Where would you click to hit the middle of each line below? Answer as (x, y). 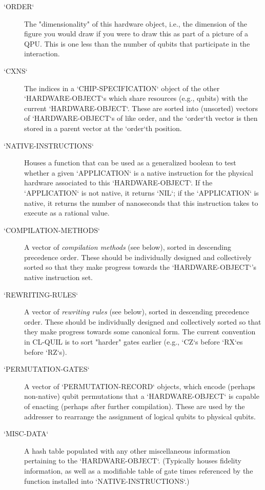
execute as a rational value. (67, 213)
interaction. (42, 54)
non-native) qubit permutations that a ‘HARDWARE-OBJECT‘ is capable (142, 396)
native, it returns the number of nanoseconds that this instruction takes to (141, 203)
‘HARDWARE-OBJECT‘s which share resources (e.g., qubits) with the (136, 98)
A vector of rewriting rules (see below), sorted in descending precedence (137, 312)
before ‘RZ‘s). (46, 351)
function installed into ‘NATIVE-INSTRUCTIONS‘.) (107, 481)
